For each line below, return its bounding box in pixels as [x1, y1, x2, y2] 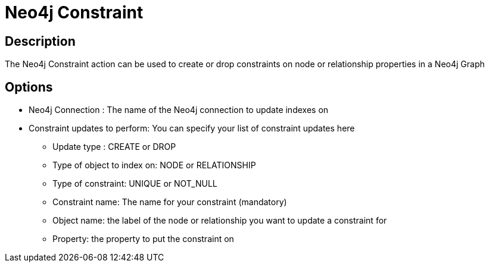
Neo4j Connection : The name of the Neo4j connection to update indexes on [29, 105, 329, 115]
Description [5, 33, 76, 49]
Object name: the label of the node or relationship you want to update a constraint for [52, 215, 387, 226]
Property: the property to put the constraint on [52, 234, 234, 244]
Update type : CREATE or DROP [52, 142, 176, 152]
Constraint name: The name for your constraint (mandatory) [52, 197, 287, 208]
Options [5, 79, 53, 95]
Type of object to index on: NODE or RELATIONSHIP [52, 160, 256, 171]
